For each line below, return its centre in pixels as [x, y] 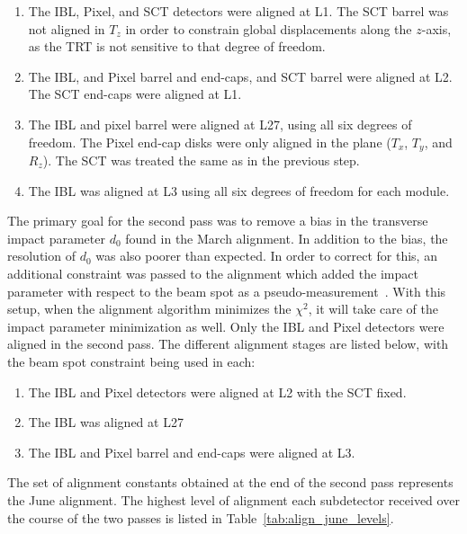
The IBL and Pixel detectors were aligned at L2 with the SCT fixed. [217, 392]
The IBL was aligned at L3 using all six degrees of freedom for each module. [239, 190]
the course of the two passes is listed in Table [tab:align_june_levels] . [201, 517]
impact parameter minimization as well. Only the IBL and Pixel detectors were [226, 326]
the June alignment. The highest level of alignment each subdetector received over [233, 499]
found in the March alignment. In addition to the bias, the [287, 238]
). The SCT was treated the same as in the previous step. [201, 160]
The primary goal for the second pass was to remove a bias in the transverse [218, 221]
